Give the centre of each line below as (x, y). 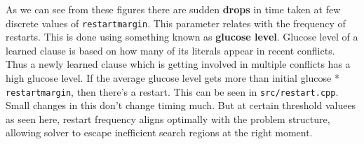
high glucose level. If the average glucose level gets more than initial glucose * (173, 78)
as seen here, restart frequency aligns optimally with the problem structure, (168, 118)
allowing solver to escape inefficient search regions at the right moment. (159, 132)
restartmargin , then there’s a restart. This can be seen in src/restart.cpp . (172, 91)
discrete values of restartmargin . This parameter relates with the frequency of (176, 23)
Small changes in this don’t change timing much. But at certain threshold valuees (181, 105)
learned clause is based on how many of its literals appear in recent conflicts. (170, 50)
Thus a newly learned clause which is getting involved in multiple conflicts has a (178, 64)
